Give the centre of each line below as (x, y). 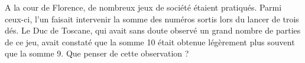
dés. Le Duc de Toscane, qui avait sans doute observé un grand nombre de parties (153, 30)
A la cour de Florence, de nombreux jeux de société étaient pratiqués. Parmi (143, 7)
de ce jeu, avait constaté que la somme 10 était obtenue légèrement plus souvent (150, 42)
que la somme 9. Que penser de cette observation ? (97, 53)
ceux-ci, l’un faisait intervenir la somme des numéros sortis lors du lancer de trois (152, 19)
